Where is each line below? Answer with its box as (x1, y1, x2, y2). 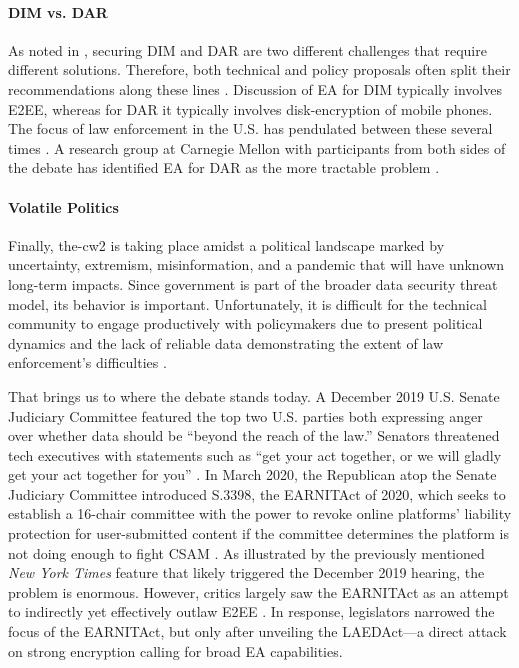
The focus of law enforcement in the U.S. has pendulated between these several (8, 118, 493, 139)
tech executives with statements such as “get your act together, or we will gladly (8, 444, 502, 465)
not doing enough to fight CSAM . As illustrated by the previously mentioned (8, 542, 485, 563)
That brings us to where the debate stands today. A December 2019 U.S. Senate (8, 385, 500, 406)
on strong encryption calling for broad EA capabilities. (8, 640, 343, 661)
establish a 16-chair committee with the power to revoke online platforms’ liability (8, 503, 512, 524)
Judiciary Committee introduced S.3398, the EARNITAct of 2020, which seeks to (8, 483, 506, 504)
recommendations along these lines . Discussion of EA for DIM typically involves (8, 78, 502, 99)
